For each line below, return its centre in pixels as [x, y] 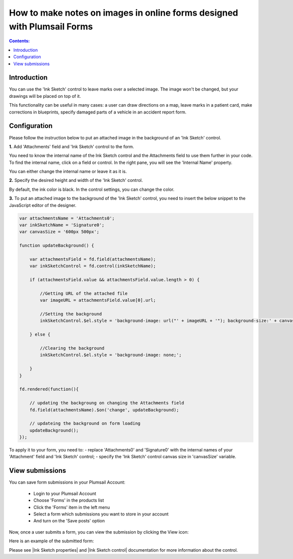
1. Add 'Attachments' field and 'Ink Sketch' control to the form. [72, 146]
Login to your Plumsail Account [65, 493]
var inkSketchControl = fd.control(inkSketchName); [93, 266]
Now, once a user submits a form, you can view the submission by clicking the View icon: [99, 532]
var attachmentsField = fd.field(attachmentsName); [93, 259]
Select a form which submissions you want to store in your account [101, 514]
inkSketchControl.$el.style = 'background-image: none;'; [111, 355]
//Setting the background [71, 314]
